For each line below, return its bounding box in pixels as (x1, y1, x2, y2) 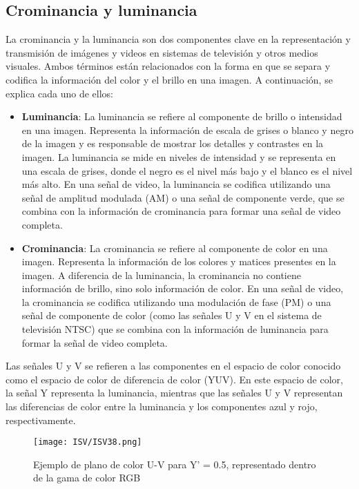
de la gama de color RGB (33, 470, 141, 485)
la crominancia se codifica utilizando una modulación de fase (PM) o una (21, 294, 331, 309)
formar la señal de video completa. (21, 335, 168, 349)
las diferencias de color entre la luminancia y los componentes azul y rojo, (6, 399, 318, 414)
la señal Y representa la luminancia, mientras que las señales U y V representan (6, 385, 343, 400)
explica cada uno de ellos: (6, 86, 114, 100)
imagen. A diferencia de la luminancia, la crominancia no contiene (21, 267, 301, 282)
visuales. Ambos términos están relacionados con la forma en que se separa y (6, 59, 331, 73)
